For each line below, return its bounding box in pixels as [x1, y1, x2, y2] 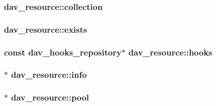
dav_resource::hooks [129, 46, 213, 58]
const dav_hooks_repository [4, 46, 122, 58]
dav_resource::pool [11, 91, 89, 104]
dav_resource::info [11, 68, 87, 81]
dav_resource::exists [4, 23, 87, 35]
